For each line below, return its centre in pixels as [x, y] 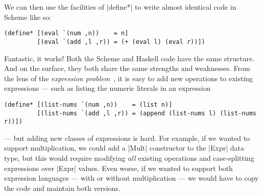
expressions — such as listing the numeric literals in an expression [107, 88]
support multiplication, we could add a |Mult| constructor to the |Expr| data [124, 148]
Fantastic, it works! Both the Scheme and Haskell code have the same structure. [129, 58]
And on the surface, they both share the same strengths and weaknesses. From [127, 68]
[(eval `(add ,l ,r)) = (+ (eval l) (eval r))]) [121, 42]
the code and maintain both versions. [62, 188]
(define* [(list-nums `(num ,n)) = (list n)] [88, 104]
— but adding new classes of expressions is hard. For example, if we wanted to [127, 138]
